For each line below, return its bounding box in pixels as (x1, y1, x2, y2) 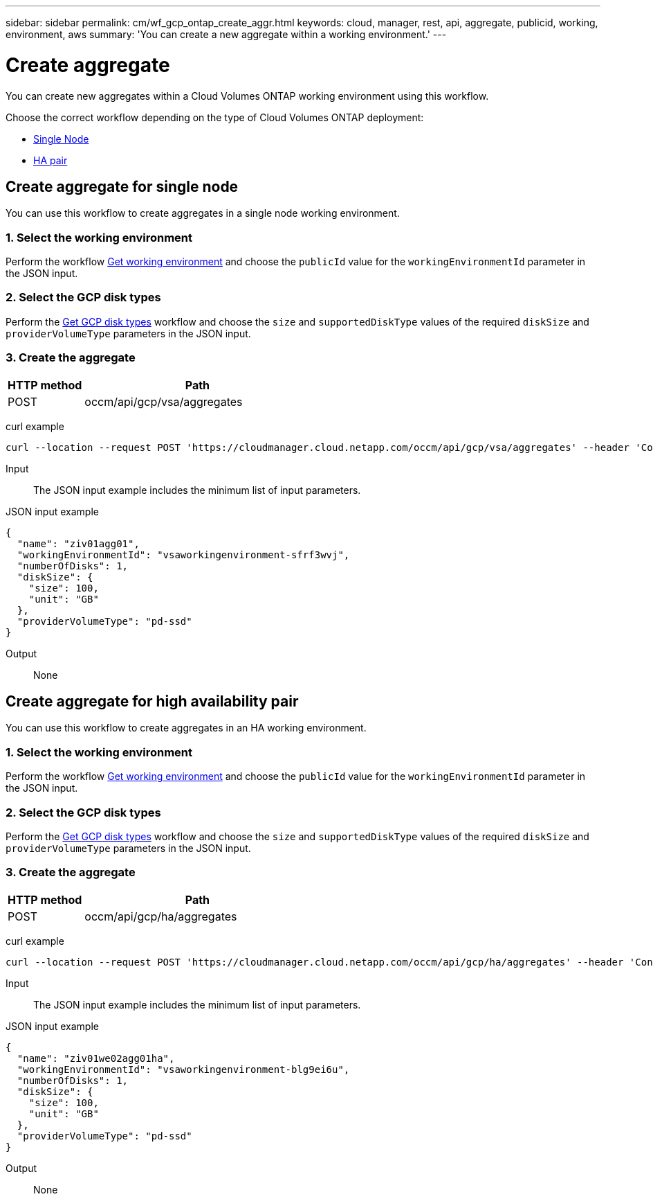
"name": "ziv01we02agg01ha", (17, 1052, 175, 1064)
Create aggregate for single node (6, 177, 239, 195)
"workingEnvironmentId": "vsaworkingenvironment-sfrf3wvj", (17, 549, 350, 560)
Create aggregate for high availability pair (6, 693, 299, 711)
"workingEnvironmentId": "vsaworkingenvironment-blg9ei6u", (17, 1063, 350, 1075)
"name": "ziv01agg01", (17, 538, 140, 549)
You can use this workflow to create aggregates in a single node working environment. (6, 207, 400, 220)
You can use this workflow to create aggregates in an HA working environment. (6, 722, 367, 734)
